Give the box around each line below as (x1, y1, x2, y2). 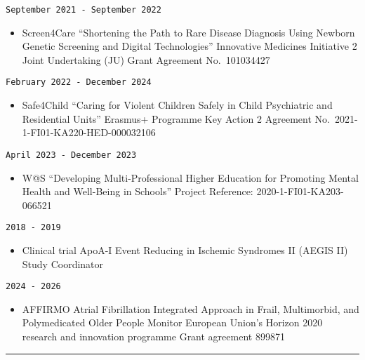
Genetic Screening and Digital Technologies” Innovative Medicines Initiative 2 (22, 39, 357, 53)
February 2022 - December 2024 (6, 77, 152, 88)
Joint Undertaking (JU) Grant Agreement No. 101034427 (22, 52, 270, 67)
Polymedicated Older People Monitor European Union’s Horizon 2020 (22, 315, 323, 330)
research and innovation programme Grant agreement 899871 (22, 329, 285, 343)
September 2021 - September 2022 (6, 5, 161, 15)
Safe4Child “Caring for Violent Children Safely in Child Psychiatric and (22, 98, 333, 112)
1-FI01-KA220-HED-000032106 (22, 125, 156, 140)
